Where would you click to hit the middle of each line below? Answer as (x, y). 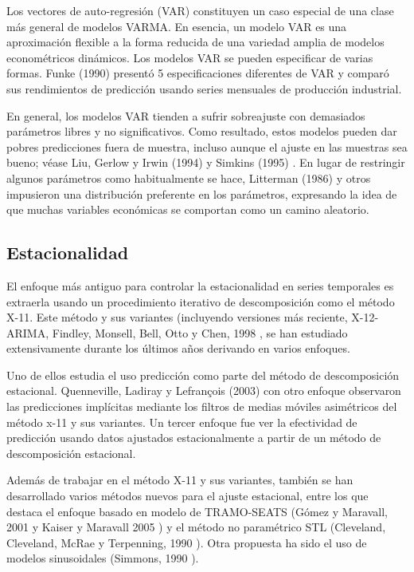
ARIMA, (28, 332)
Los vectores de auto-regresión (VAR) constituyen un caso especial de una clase (200, 10)
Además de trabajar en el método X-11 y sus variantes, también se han (180, 480)
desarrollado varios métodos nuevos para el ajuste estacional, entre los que (187, 496)
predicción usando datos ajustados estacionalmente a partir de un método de (194, 438)
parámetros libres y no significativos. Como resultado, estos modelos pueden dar (202, 131)
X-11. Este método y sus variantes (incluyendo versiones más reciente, (177, 317)
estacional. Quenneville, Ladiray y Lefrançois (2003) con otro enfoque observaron (204, 391)
